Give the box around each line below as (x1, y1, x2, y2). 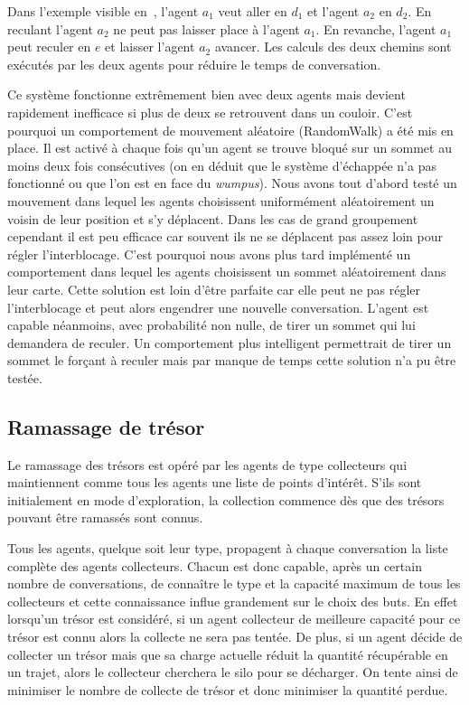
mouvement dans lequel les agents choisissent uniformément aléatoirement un (7, 191, 435, 210)
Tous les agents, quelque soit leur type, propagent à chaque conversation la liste (7, 539, 448, 558)
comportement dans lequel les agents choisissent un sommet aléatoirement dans (7, 262, 446, 281)
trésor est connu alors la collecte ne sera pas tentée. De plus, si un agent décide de (7, 627, 463, 646)
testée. (7, 368, 42, 387)
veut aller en (218, 2, 287, 20)
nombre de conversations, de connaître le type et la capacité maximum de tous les (7, 574, 461, 593)
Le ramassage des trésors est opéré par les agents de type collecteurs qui (7, 455, 408, 474)
